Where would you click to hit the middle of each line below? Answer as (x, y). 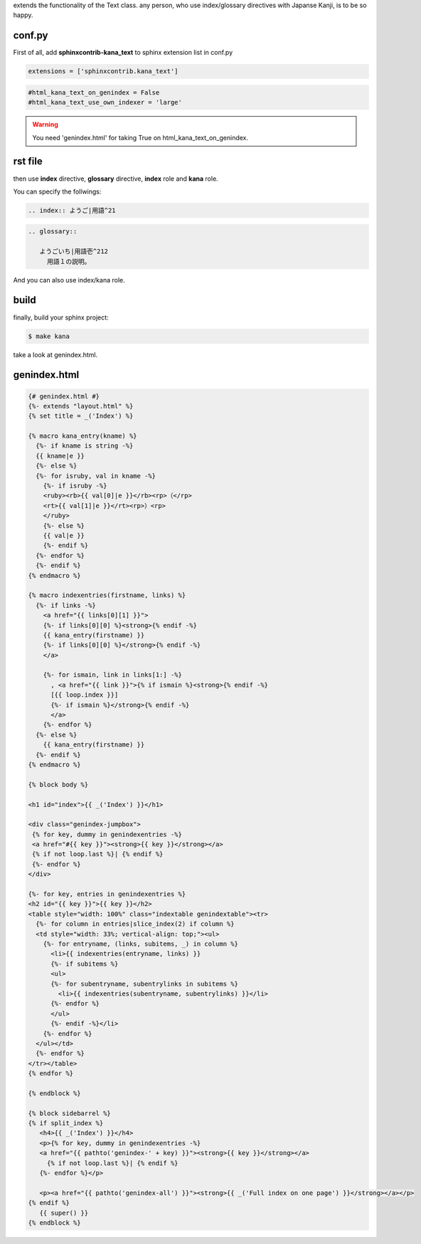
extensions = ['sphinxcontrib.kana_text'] (103, 72)
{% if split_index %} (66, 1123)
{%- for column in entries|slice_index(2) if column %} (135, 924)
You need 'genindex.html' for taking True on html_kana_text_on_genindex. (140, 137)
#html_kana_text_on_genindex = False (94, 92)
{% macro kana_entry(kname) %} (83, 436)
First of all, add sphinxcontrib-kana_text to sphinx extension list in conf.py (123, 53)
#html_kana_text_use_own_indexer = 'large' (105, 102)
